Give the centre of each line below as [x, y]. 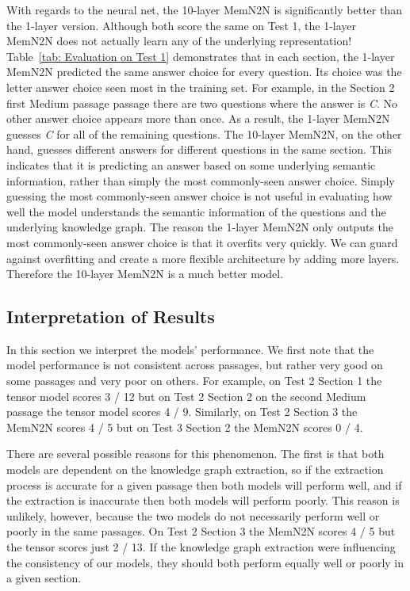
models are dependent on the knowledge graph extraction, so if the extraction [195, 469]
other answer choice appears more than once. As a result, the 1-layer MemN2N [198, 118]
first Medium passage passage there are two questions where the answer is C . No [202, 103]
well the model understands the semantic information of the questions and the [196, 211]
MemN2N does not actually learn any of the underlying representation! [179, 41]
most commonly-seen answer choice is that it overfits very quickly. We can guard [202, 242]
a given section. [44, 578]
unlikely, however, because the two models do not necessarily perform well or [193, 515]
